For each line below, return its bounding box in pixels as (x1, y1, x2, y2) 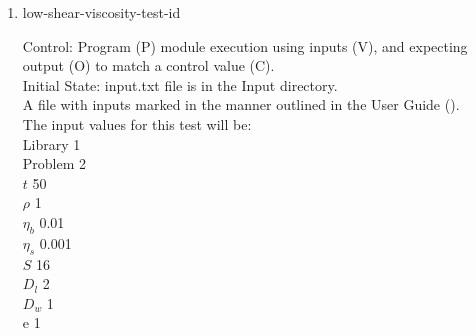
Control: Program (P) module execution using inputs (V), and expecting (22, 35, 468, 56)
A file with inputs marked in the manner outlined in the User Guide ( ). (22, 94, 460, 115)
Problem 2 (22, 153, 87, 174)
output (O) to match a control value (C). (22, 55, 275, 76)
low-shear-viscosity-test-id (22, 2, 181, 22)
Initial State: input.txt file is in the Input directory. (22, 74, 338, 95)
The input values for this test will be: (22, 113, 252, 134)
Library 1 (22, 133, 81, 154)
